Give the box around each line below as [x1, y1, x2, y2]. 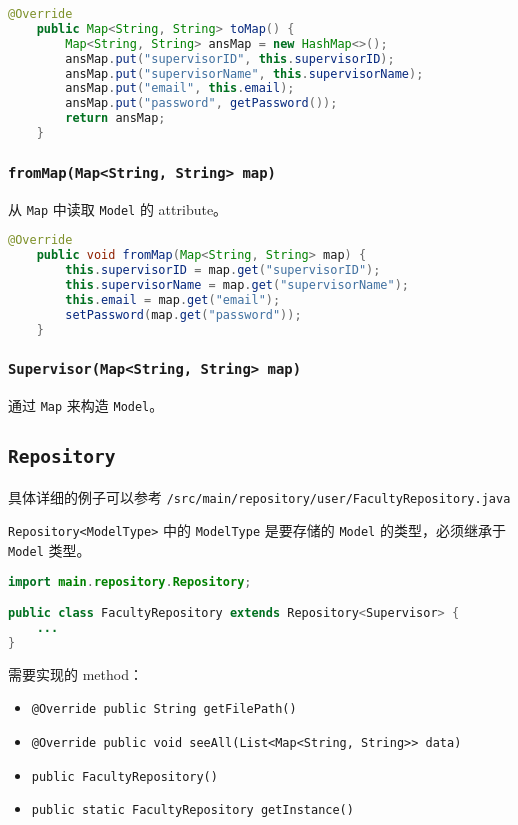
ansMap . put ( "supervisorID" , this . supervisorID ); [65, 51, 395, 66]
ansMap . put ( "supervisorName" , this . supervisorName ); [65, 66, 424, 81]
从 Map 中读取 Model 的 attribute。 [8, 198, 228, 219]
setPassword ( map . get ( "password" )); [65, 307, 302, 322]
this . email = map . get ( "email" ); [65, 292, 281, 307]
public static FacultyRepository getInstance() [31, 803, 354, 818]
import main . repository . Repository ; [8, 574, 252, 589]
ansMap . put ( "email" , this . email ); [65, 81, 295, 96]
